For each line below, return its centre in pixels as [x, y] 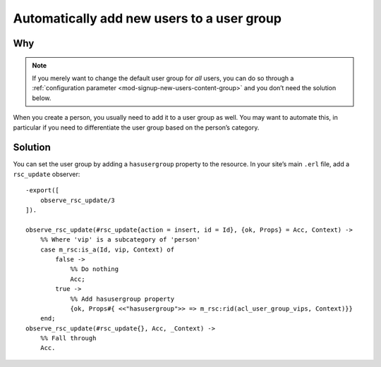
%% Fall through [68, 338]
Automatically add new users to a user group [147, 18]
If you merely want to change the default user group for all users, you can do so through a [163, 78]
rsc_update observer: [47, 174]
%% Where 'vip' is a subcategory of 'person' [120, 240]
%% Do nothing [95, 269]
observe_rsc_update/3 [78, 200]
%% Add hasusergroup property [122, 299]
